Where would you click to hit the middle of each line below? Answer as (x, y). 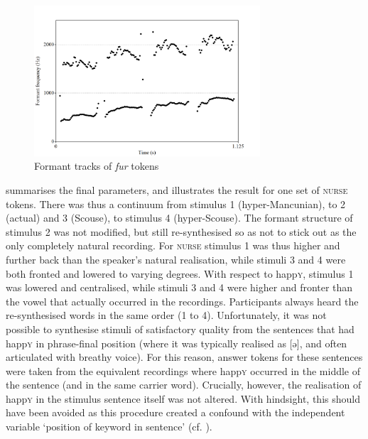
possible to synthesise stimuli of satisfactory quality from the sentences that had (180, 329)
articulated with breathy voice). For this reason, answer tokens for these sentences (184, 357)
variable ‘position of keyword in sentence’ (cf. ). (109, 427)
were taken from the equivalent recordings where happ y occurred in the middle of (183, 370)
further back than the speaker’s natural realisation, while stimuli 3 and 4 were (176, 259)
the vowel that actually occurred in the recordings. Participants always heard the (182, 301)
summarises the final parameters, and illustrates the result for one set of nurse (177, 189)
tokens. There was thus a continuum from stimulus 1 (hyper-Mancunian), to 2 (176, 204)
